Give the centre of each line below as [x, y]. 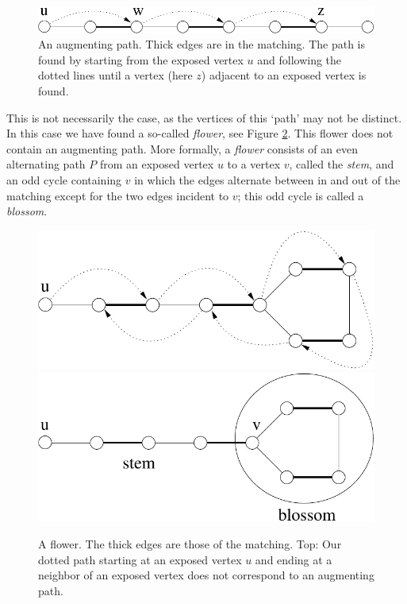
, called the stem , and [342, 164]
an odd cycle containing [64, 179]
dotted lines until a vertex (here [115, 75]
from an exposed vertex [157, 164]
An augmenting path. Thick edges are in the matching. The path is [202, 44]
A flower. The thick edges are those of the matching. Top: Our [190, 543]
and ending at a [294, 559]
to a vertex [254, 164]
